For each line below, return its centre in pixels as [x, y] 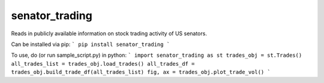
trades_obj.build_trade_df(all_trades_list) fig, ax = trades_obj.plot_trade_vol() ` [141, 72]
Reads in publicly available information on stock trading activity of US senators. [109, 33]
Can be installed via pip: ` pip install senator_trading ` [91, 44]
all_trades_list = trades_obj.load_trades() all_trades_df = [103, 64]
